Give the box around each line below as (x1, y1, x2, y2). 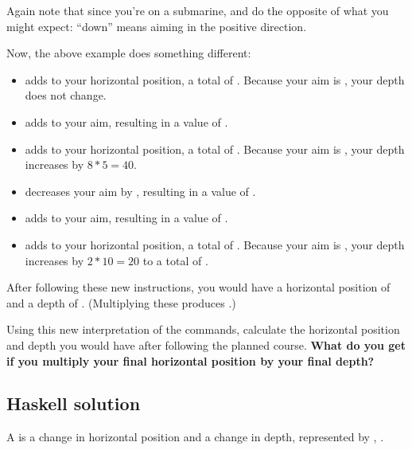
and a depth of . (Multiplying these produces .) (6, 294, 236, 311)
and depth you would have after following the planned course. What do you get (6, 336, 406, 353)
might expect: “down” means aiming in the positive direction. (6, 18, 307, 34)
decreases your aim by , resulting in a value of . (25, 182, 256, 199)
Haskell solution (6, 391, 141, 416)
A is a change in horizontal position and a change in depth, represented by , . (6, 428, 384, 445)
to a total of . (142, 252, 208, 268)
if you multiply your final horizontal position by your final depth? (6, 352, 375, 369)
